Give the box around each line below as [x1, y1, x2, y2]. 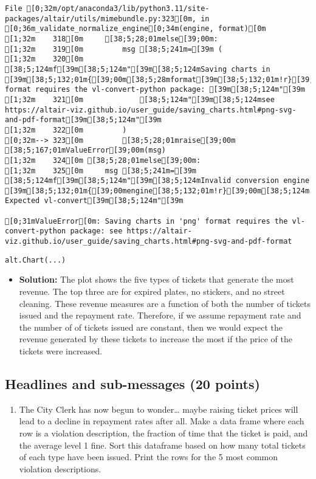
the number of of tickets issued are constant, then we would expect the [19, 320, 283, 333]
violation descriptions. [19, 462, 101, 475]
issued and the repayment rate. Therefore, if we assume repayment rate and [19, 309, 301, 322]
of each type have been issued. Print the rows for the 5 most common [19, 450, 278, 463]
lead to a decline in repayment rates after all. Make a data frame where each [19, 415, 304, 427]
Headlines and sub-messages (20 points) [5, 374, 260, 393]
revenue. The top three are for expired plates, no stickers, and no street [19, 285, 285, 297]
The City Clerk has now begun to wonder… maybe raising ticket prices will [19, 402, 298, 415]
